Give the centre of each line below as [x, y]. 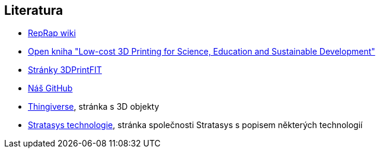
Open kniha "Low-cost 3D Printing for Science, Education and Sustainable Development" [202, 52]
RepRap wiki [52, 33]
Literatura [34, 10]
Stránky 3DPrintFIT [65, 70]
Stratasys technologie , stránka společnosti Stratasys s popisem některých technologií [195, 125]
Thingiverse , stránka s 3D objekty [94, 107]
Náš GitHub [50, 88]
